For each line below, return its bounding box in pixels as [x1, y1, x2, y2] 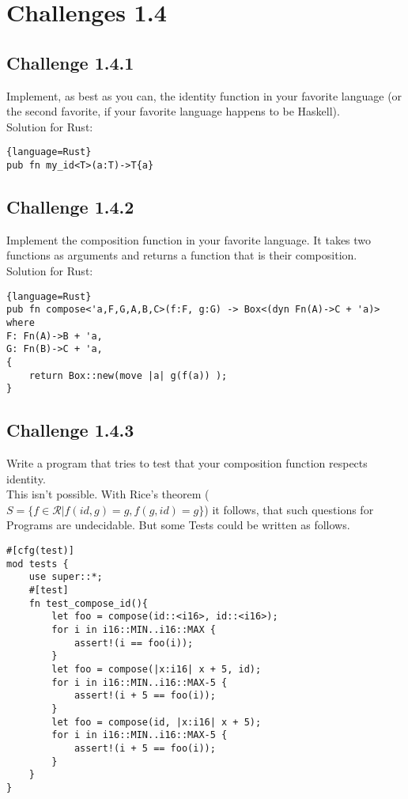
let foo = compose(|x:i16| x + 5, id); [51, 663, 262, 675]
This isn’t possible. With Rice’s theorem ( [6, 486, 210, 502]
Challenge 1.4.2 [6, 195, 134, 219]
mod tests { [6, 558, 69, 570]
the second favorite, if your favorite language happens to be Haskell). [6, 103, 340, 119]
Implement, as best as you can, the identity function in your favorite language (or [6, 87, 402, 104]
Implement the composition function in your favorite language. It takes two [6, 231, 372, 248]
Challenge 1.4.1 [6, 50, 134, 74]
